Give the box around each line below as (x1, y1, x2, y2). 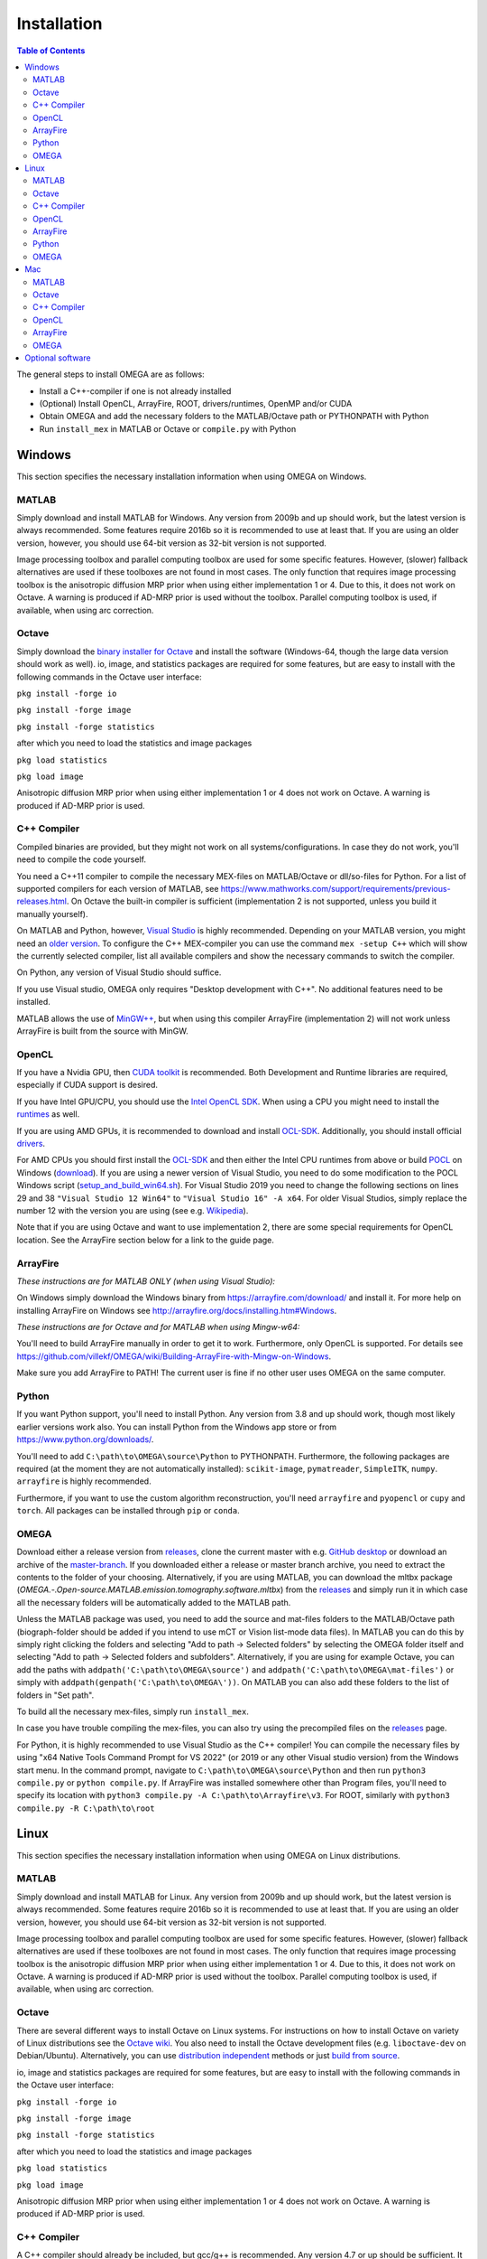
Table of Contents (16, 45, 86, 56)
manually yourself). (16, 908, 88, 919)
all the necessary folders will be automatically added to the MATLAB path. (16, 1597, 291, 1608)
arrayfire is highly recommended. (16, 1476, 152, 1486)
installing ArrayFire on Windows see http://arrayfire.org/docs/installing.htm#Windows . (16, 1305, 337, 1316)
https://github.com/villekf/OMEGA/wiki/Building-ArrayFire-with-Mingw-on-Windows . (16, 1351, 332, 1362)
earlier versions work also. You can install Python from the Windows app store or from (16, 1421, 337, 1432)
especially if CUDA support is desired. (16, 1080, 158, 1091)
